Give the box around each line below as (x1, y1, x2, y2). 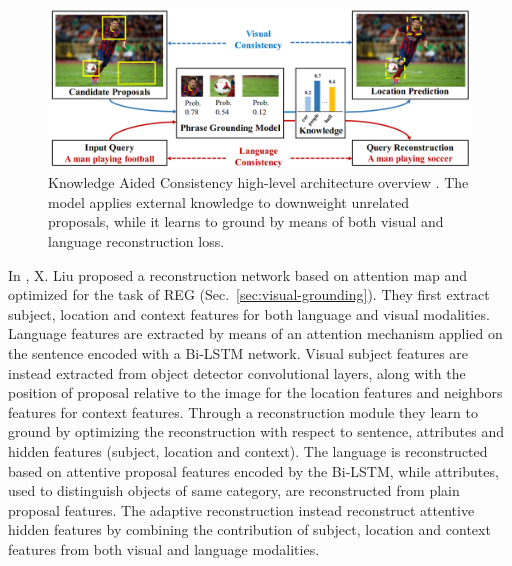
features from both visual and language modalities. (8, 538, 320, 559)
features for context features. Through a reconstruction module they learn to (8, 401, 478, 422)
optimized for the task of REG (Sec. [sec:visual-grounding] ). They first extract (8, 284, 490, 305)
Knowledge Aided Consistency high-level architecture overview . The (48, 172, 469, 193)
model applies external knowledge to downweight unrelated (48, 191, 410, 212)
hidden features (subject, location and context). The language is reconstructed (8, 440, 488, 461)
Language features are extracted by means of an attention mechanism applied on (8, 323, 503, 344)
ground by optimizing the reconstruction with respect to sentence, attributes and (8, 421, 504, 442)
